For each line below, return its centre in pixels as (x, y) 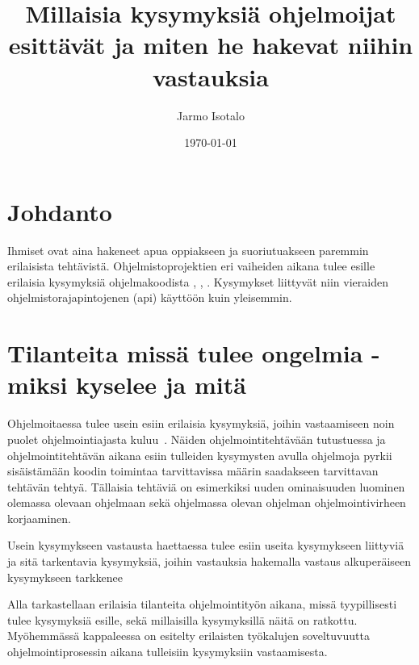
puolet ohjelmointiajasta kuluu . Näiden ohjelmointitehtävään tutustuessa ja (197, 439)
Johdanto (60, 211)
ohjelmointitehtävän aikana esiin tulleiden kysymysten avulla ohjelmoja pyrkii (200, 455)
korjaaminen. (40, 518)
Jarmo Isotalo (211, 115)
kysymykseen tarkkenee (65, 577)
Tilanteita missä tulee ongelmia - (194, 353)
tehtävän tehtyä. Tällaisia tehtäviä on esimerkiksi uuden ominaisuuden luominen (206, 486)
